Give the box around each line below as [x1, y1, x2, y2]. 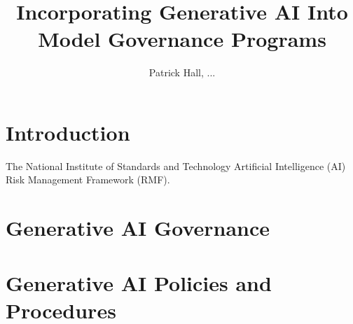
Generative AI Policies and [6, 268, 272, 297]
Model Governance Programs [38, 24, 326, 53]
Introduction [6, 118, 130, 146]
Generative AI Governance [6, 213, 270, 242]
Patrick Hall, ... [148, 65, 216, 80]
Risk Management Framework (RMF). [6, 172, 170, 187]
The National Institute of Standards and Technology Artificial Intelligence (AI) [6, 158, 346, 173]
